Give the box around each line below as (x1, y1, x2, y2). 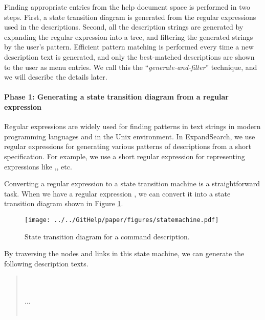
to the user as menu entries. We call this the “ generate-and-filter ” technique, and (4, 61, 257, 72)
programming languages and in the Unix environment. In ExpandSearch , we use (4, 131, 255, 141)
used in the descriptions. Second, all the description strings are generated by (4, 21, 244, 32)
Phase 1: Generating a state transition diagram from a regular (4, 91, 229, 102)
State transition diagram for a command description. (25, 231, 190, 241)
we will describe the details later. (4, 71, 107, 82)
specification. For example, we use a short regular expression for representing (4, 151, 245, 161)
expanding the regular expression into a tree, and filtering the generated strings (4, 31, 253, 42)
